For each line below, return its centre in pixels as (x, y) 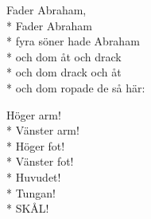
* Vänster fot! (40, 161)
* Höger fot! (36, 145)
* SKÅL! (28, 208)
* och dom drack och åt (64, 72)
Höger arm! (34, 114)
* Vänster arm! (43, 130)
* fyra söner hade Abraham (73, 41)
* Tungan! (31, 192)
